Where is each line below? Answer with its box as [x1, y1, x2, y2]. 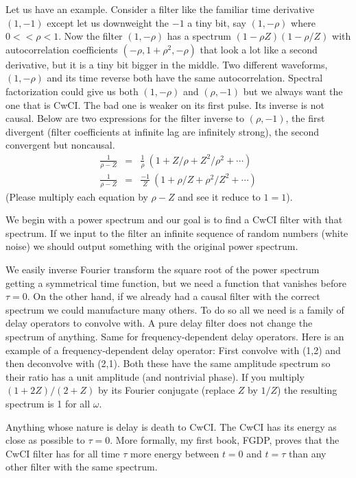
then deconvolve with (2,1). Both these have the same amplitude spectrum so [5, 356, 331, 370]
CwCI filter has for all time [5, 446, 120, 460]
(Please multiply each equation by [5, 189, 148, 203]
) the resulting [277, 383, 337, 397]
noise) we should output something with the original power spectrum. [5, 239, 298, 253]
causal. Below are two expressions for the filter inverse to [5, 111, 244, 125]
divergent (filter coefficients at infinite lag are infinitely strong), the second [5, 124, 319, 138]
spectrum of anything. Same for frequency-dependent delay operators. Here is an [5, 329, 344, 343]
